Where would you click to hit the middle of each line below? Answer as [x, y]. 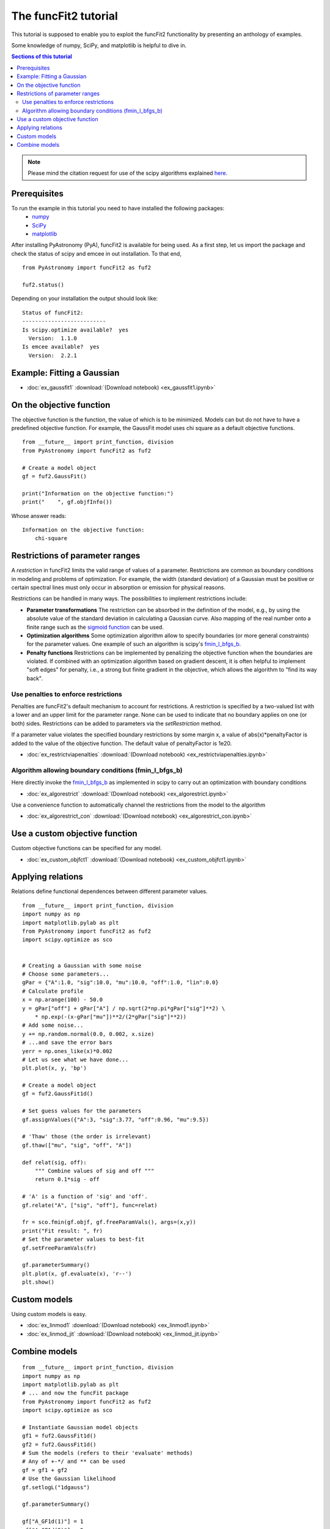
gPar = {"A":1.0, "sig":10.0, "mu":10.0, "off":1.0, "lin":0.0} [121, 983]
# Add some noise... [53, 1025]
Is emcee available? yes [61, 347]
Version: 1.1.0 [53, 339]
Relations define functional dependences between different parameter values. [109, 891]
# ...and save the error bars [68, 1042]
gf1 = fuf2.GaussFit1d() [59, 1436]
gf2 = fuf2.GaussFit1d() [59, 1444]
